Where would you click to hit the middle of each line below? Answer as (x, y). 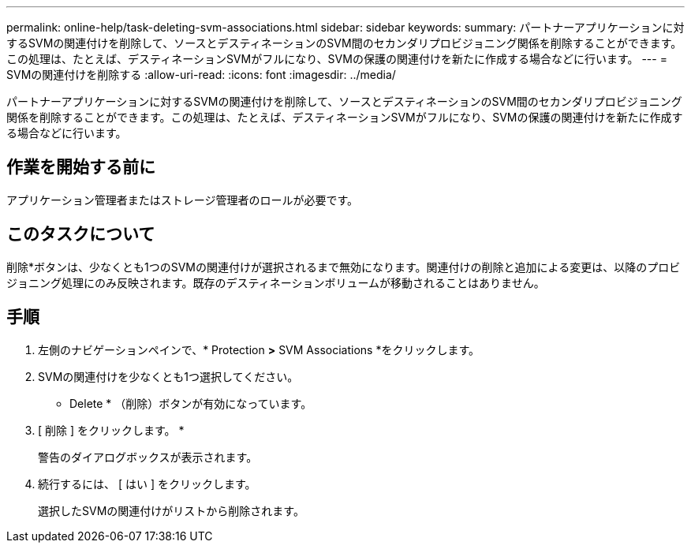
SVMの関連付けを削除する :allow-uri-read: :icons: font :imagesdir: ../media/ (201, 75)
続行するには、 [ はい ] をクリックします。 (147, 484)
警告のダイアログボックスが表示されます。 (148, 457)
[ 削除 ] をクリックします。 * (111, 430)
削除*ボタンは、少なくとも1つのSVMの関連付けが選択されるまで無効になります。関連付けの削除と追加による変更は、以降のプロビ (344, 267)
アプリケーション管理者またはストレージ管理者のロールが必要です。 (183, 200)
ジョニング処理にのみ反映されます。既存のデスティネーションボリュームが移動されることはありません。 (276, 282)
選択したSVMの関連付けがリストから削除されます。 (171, 510)
